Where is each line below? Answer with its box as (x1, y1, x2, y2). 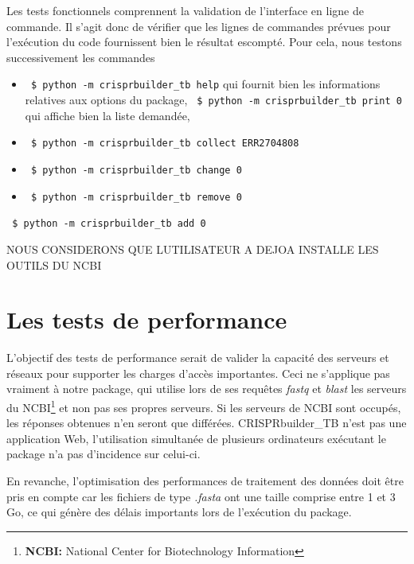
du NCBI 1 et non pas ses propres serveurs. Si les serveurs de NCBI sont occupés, (6, 397, 401, 415)
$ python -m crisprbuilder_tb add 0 (12, 218, 206, 230)
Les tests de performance (6, 303, 287, 336)
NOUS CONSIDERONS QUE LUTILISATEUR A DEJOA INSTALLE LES (6, 240, 379, 257)
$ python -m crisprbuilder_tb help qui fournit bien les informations (30, 76, 381, 92)
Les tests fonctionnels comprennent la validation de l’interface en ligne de (6, 2, 364, 18)
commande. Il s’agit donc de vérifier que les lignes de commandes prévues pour (6, 18, 391, 34)
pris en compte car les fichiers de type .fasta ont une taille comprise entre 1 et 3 (6, 488, 396, 504)
